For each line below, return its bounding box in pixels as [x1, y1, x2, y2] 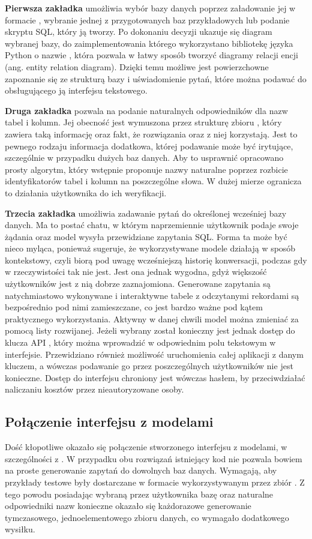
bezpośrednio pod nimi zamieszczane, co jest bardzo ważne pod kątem [5, 301, 263, 313]
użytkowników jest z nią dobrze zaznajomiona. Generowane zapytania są [5, 277, 271, 290]
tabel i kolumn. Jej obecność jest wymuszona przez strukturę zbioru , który [5, 116, 282, 128]
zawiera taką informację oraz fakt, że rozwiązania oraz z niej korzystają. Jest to [5, 127, 298, 140]
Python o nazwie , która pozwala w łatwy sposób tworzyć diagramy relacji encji [5, 49, 298, 61]
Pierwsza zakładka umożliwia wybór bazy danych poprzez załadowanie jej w [5, 2, 296, 14]
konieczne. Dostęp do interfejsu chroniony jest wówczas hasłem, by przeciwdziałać [5, 371, 305, 384]
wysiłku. [5, 523, 35, 535]
